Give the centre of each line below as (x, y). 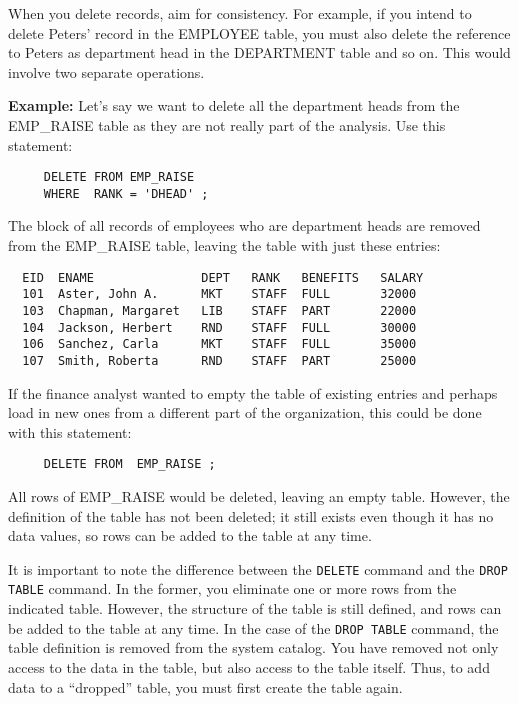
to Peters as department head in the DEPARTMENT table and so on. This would (259, 52)
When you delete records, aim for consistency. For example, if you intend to (240, 13)
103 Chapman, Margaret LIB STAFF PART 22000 (219, 310)
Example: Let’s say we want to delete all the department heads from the (234, 105)
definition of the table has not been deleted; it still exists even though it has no (251, 515)
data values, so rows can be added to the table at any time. (190, 535)
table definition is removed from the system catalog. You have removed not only (253, 647)
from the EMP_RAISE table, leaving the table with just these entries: (224, 245)
